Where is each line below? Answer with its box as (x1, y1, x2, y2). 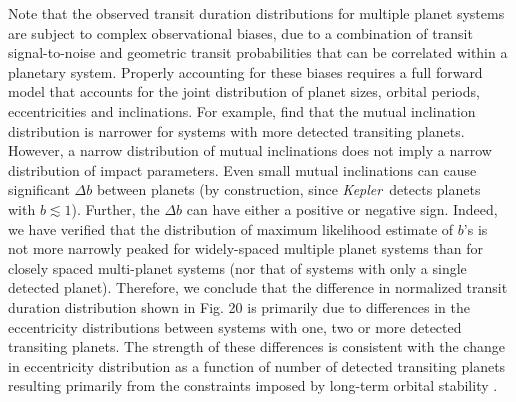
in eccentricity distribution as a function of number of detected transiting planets (8, 355, 506, 376)
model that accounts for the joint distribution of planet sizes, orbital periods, (8, 81, 480, 102)
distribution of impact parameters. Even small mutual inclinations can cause (8, 159, 477, 180)
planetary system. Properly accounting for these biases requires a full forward (8, 61, 483, 82)
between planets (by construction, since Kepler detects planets (96, 179, 481, 200)
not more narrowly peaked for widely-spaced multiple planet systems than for (8, 238, 483, 259)
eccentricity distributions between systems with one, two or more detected (8, 316, 462, 337)
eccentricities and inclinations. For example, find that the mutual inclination (8, 100, 476, 121)
